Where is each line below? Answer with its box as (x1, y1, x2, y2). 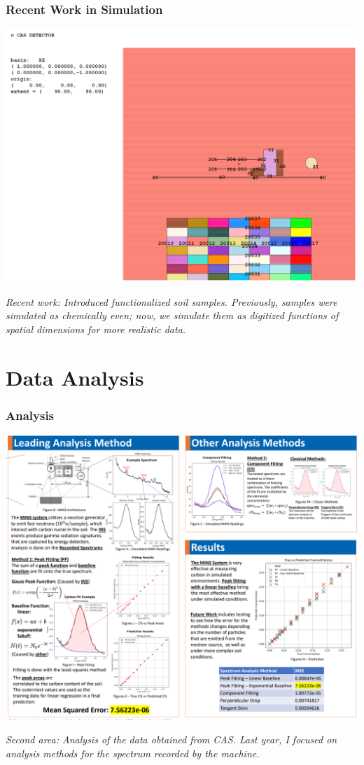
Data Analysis (6, 363, 144, 391)
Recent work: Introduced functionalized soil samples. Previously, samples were (6, 294, 337, 309)
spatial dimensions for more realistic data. (6, 321, 186, 336)
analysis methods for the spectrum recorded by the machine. (6, 745, 260, 760)
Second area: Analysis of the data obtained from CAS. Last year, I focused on (6, 732, 337, 747)
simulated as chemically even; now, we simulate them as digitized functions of (6, 308, 339, 323)
